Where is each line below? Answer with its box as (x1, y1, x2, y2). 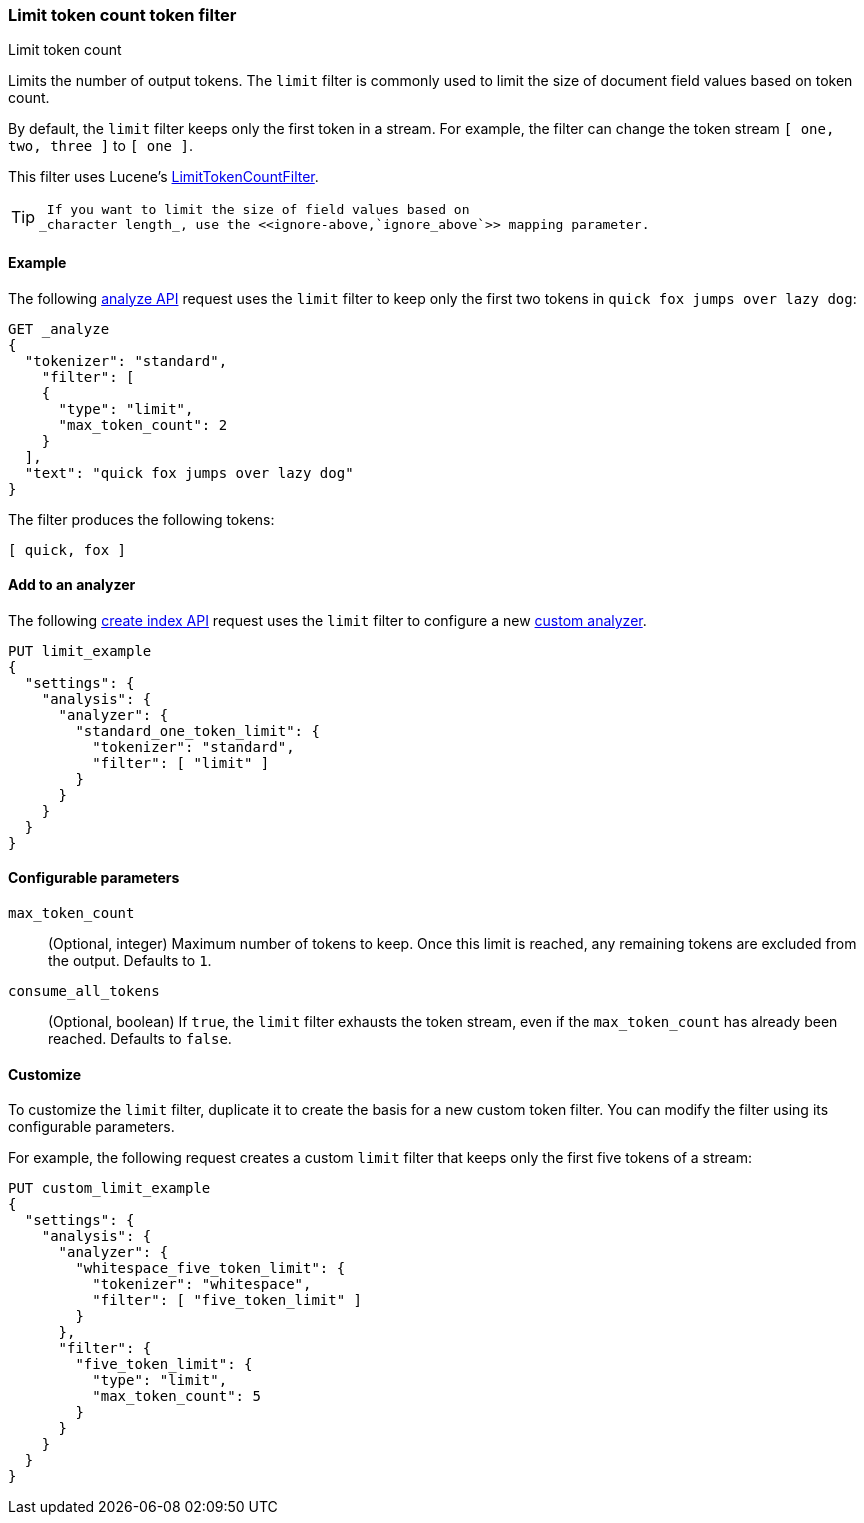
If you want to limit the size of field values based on (46, 202, 470, 218)
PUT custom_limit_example (8, 1180, 211, 1197)
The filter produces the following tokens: (8, 510, 275, 528)
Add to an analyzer (8, 576, 136, 594)
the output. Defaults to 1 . (48, 952, 212, 970)
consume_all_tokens (8, 983, 160, 1000)
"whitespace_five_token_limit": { (75, 1260, 346, 1277)
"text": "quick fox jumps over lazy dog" (24, 464, 354, 481)
